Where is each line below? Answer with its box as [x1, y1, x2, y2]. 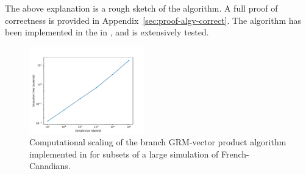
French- [221, 147, 249, 160]
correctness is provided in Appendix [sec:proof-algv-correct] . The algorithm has [5, 13, 302, 26]
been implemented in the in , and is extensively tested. [5, 26, 209, 38]
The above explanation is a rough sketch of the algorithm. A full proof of [5, 2, 278, 14]
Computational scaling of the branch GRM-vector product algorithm [29, 136, 286, 148]
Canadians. [29, 159, 71, 172]
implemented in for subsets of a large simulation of [29, 147, 219, 160]
